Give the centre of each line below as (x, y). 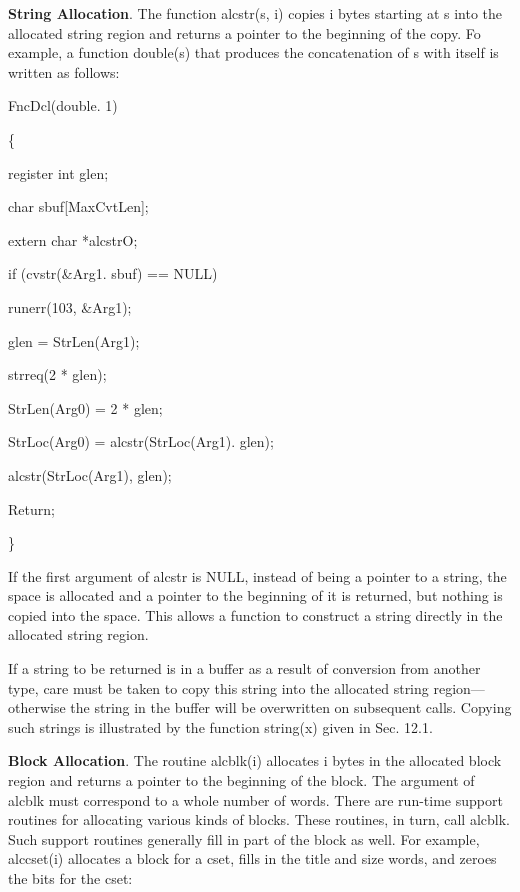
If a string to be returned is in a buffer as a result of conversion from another (244, 668)
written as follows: (64, 71)
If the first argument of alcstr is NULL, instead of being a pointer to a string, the (257, 575)
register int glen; (58, 172)
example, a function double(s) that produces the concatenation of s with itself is (253, 52)
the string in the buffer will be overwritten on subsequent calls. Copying (291, 707)
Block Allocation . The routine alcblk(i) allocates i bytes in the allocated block (255, 760)
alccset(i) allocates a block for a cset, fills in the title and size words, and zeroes (252, 858)
